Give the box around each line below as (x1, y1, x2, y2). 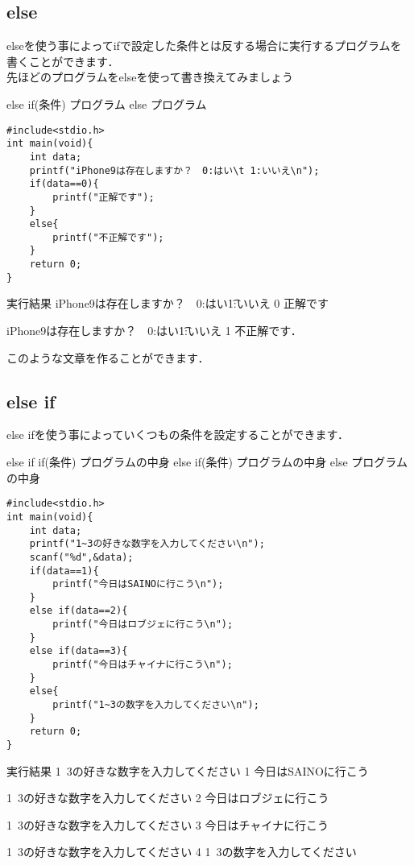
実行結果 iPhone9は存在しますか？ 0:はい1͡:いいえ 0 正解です (6, 295, 329, 312)
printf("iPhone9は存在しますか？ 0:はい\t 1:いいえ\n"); (29, 164, 320, 176)
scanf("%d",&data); (29, 551, 134, 563)
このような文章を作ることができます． (6, 349, 209, 366)
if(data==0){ (29, 178, 99, 190)
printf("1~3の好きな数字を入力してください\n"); (29, 538, 265, 550)
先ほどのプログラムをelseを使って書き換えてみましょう (6, 68, 294, 85)
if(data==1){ (29, 565, 99, 577)
